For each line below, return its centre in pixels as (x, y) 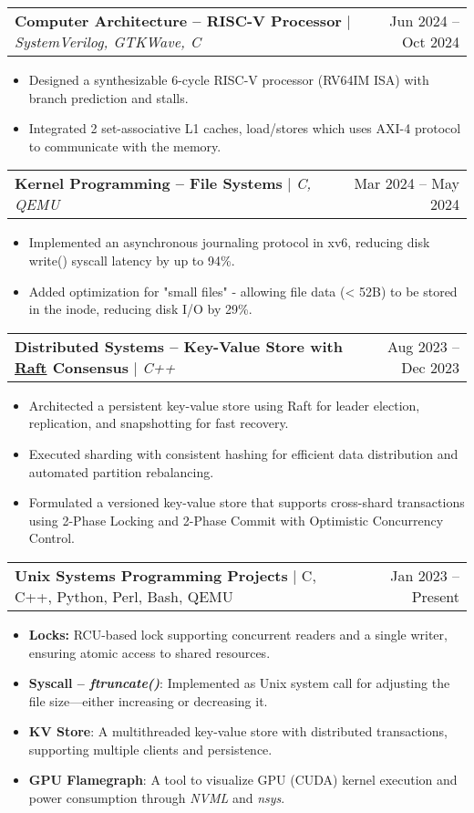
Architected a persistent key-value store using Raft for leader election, (224, 405)
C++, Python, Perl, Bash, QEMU (124, 596)
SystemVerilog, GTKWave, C (108, 42)
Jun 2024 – (424, 21)
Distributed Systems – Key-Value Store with (179, 346)
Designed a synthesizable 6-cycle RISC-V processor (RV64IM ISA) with (229, 79)
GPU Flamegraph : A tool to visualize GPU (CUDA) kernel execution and (243, 780)
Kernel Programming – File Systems (149, 183)
